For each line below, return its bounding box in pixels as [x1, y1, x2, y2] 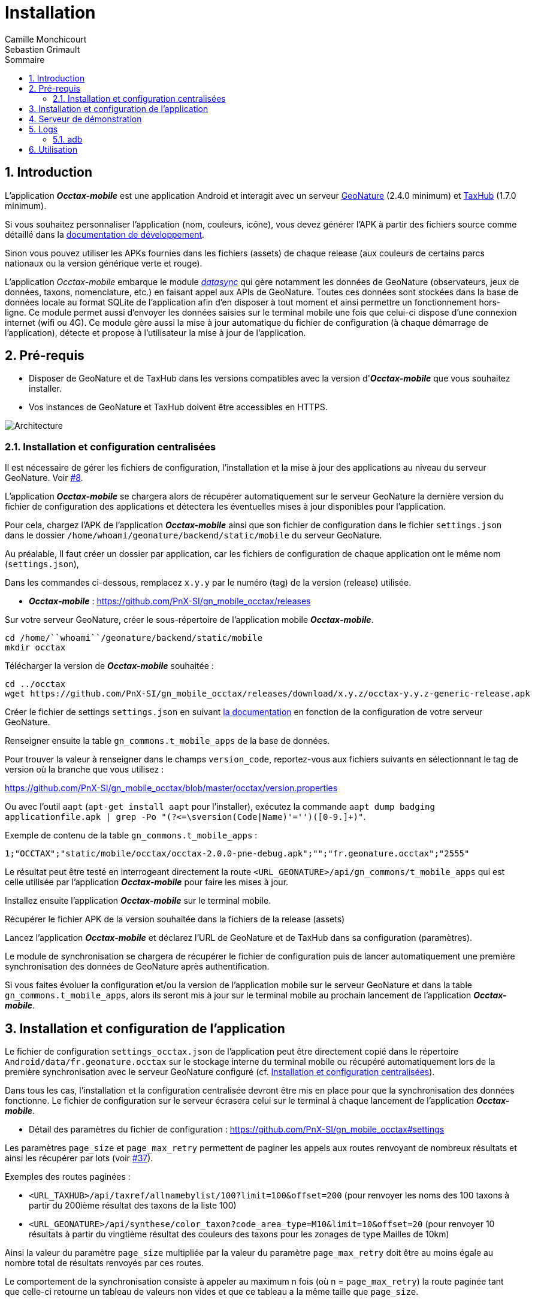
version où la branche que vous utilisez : [5, 764, 164, 775]
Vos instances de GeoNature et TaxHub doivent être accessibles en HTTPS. [29, 402, 328, 413]
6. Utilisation [29, 144, 78, 155]
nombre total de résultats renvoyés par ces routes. [5, 1258, 204, 1268]
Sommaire [5, 54, 45, 65]
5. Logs [29, 123, 58, 134]
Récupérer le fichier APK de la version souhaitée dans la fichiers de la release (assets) [5, 914, 345, 925]
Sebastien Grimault [5, 44, 80, 54]
